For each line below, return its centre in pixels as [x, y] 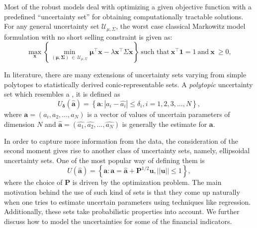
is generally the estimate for [165, 124]
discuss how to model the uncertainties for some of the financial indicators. [118, 221]
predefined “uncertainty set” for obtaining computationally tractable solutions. [124, 16]
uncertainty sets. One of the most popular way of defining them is [104, 160]
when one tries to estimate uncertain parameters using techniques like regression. [128, 201]
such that [155, 52]
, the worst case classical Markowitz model [181, 26]
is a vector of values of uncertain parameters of [159, 114]
